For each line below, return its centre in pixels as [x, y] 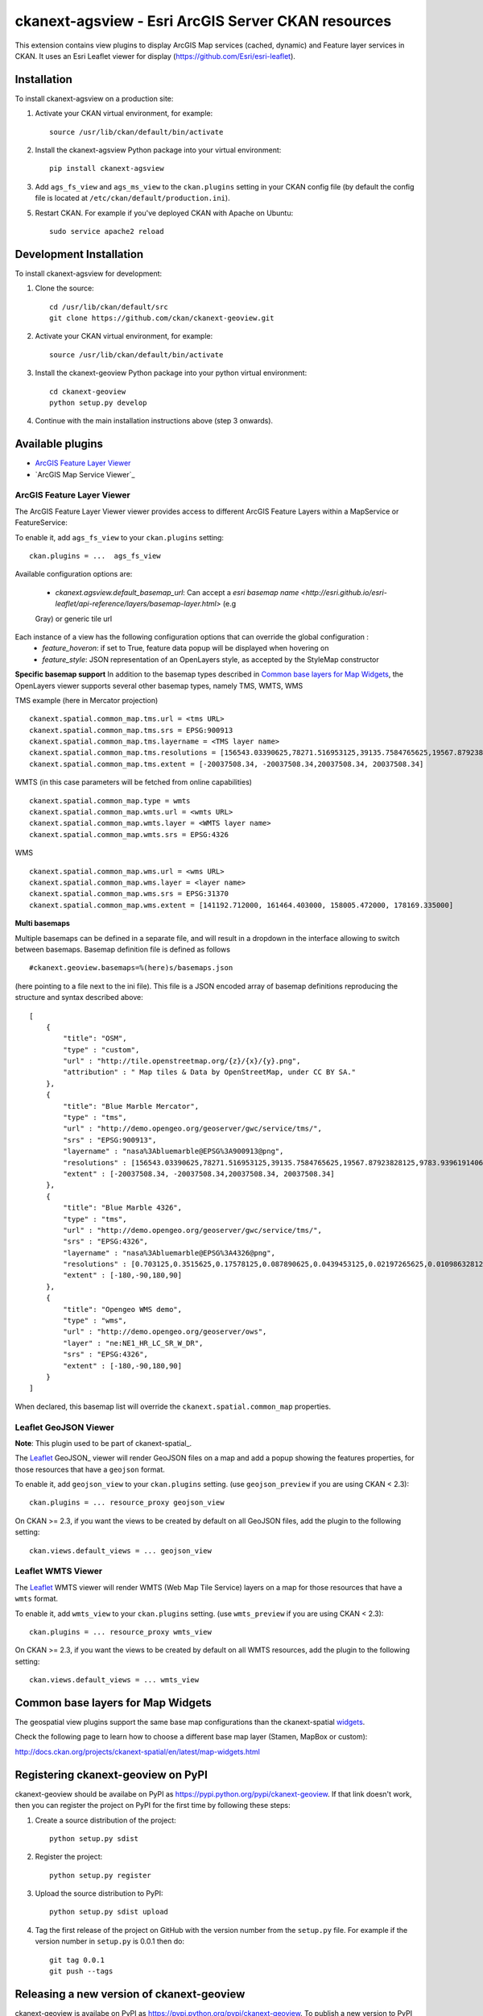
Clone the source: [64, 288]
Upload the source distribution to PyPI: [99, 1893]
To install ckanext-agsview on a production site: [94, 98]
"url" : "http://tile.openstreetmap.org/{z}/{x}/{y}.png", [182, 1061]
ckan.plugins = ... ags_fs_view [95, 556]
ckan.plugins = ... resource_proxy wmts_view [121, 1632]
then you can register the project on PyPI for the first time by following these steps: [153, 1806]
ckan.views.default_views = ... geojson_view [121, 1551]
